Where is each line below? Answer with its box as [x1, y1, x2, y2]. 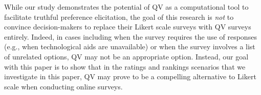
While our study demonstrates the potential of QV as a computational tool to [4, 2, 249, 12]
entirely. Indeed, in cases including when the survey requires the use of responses [4, 31, 257, 42]
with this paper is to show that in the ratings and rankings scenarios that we [4, 61, 246, 72]
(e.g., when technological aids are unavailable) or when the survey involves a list [4, 41, 255, 52]
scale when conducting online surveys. [4, 81, 123, 91]
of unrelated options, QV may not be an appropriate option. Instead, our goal [4, 51, 249, 61]
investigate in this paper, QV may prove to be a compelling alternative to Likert [4, 71, 256, 82]
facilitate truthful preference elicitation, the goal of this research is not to [4, 11, 234, 22]
